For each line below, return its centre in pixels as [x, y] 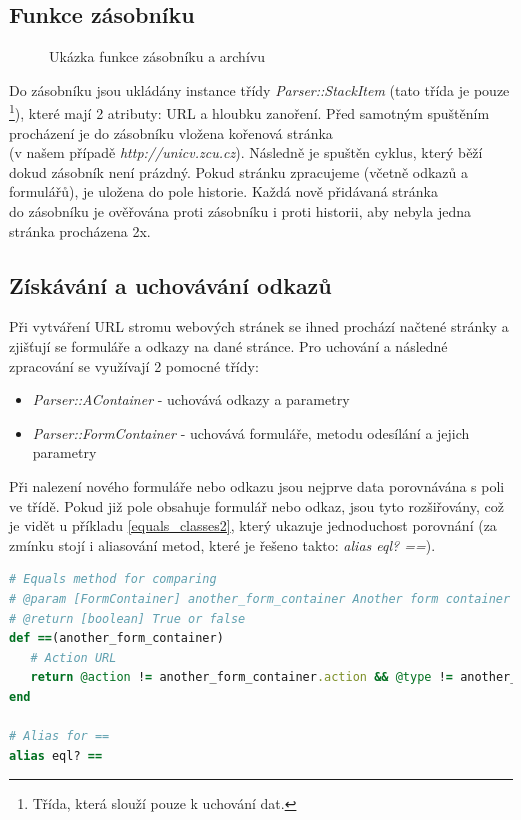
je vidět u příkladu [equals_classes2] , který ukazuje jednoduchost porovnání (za [253, 525]
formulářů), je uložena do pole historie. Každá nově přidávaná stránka [223, 191]
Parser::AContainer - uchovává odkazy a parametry [191, 399]
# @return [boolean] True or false [127, 618]
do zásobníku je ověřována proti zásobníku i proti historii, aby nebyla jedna [240, 211]
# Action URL [73, 657]
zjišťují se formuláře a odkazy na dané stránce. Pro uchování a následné [228, 346]
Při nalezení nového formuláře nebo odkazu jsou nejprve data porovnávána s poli [257, 485]
